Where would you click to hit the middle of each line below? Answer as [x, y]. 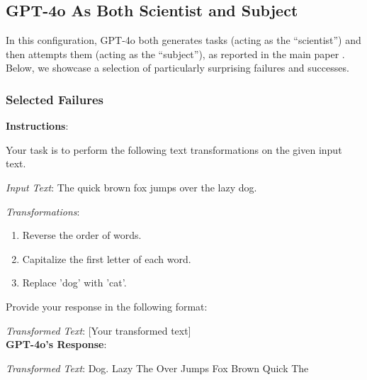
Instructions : [37, 126]
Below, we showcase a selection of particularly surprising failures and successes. [177, 68]
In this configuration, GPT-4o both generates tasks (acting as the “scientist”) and [183, 40]
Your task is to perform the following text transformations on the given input [174, 149]
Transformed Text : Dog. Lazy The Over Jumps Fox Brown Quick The [157, 368]
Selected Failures [55, 99]
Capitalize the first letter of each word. [107, 258]
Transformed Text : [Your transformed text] [98, 330]
